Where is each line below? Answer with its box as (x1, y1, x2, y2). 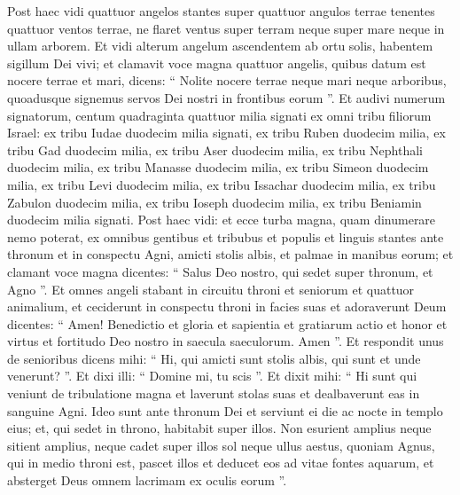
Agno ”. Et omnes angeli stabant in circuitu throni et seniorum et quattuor (7, 279, 415, 298)
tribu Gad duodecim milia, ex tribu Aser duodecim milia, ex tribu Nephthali (7, 140, 423, 159)
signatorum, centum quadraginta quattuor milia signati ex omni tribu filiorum (7, 106, 432, 124)
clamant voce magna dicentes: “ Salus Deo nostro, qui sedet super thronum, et (7, 262, 433, 280)
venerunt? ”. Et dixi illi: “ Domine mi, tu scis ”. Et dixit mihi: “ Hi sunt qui (7, 366, 417, 385)
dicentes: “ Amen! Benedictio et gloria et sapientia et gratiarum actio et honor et (7, 314, 448, 333)
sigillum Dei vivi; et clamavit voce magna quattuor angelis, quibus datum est (7, 53, 426, 72)
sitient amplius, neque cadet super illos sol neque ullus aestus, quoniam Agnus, (7, 436, 435, 454)
